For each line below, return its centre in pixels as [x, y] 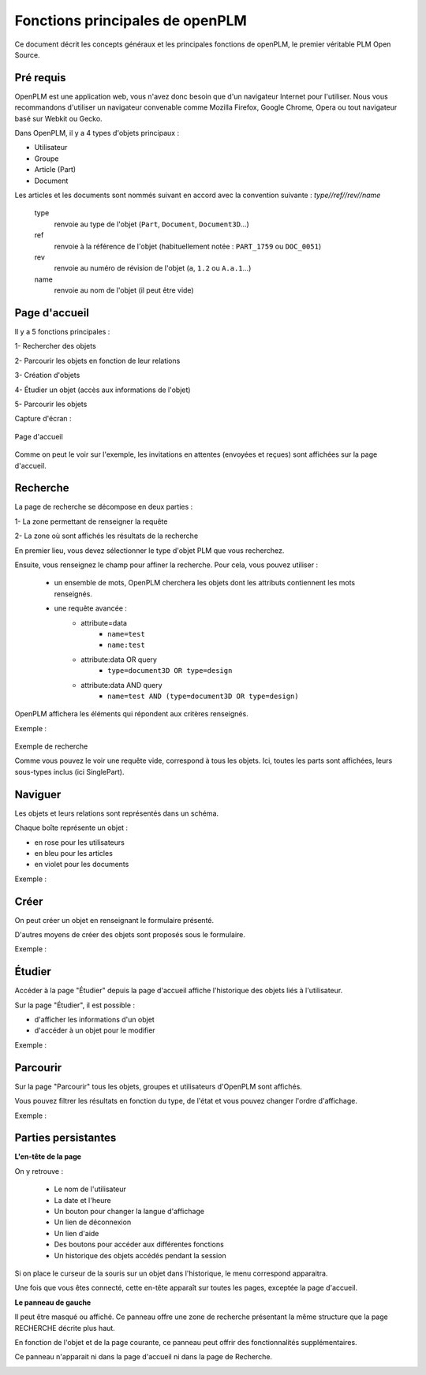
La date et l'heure [82, 1200]
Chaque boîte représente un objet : [71, 828]
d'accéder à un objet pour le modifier [95, 1030]
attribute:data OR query [119, 659]
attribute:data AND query [121, 685]
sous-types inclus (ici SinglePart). [69, 772]
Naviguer [38, 794]
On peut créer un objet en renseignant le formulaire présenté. [114, 920]
